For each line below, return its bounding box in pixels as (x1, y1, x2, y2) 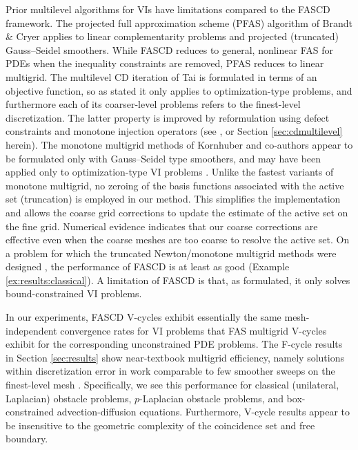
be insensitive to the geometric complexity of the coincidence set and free (6, 418, 315, 432)
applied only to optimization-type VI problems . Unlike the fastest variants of (6, 165, 334, 179)
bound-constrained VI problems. (6, 286, 142, 301)
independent (6, 323, 57, 337)
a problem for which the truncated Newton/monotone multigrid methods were (6, 245, 337, 260)
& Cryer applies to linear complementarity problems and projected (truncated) (6, 29, 339, 44)
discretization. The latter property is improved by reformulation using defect (6, 110, 330, 124)
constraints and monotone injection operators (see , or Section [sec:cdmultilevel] (6, 124, 343, 138)
